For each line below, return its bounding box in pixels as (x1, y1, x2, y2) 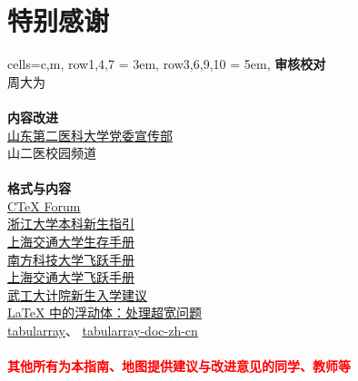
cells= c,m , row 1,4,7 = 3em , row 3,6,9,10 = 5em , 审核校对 (7, 54, 326, 73)
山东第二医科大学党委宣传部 (7, 125, 173, 144)
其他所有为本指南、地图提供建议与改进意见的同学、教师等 (7, 357, 351, 376)
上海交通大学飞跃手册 (7, 268, 134, 287)
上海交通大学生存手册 (7, 232, 134, 251)
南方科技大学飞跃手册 (7, 249, 134, 269)
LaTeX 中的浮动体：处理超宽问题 (7, 303, 203, 322)
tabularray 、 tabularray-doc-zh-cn (7, 321, 198, 340)
